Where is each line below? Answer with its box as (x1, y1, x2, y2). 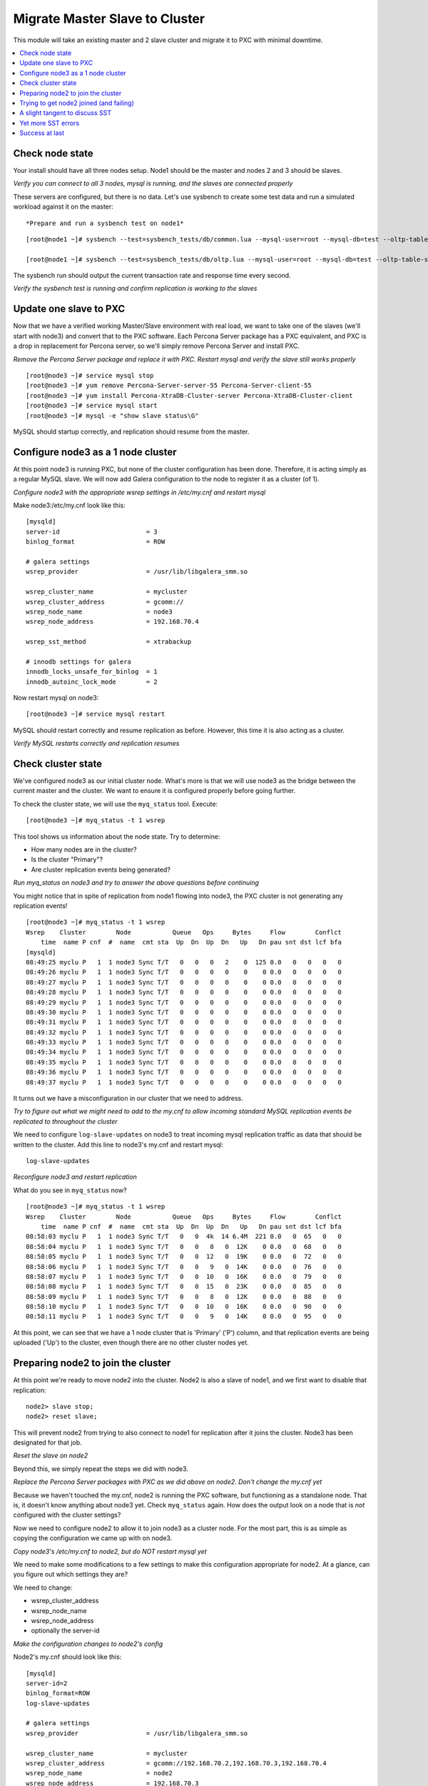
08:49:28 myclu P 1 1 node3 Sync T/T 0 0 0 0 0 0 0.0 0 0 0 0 (26, 988, 342, 997)
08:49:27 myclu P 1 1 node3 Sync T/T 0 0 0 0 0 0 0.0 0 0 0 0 (26, 978, 342, 986)
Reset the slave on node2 (13, 1451, 88, 1460)
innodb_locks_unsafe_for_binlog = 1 (26, 668, 158, 676)
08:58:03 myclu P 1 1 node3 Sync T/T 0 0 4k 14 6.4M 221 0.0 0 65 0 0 (26, 1232, 342, 1241)
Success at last (19, 129, 64, 137)
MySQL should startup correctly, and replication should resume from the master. (13, 427, 250, 436)
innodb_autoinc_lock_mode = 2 (26, 677, 158, 686)
